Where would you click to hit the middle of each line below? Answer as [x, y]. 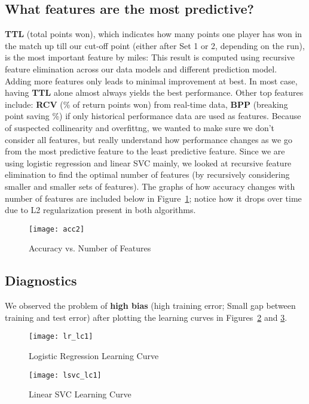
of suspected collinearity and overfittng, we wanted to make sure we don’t [140, 127]
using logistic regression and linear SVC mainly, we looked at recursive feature [148, 162]
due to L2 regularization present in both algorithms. [100, 210]
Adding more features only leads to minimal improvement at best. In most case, [151, 81]
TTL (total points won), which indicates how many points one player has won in [154, 34]
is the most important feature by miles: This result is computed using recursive [150, 57]
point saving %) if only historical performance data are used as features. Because [153, 116]
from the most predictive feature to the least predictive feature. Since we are [145, 151]
